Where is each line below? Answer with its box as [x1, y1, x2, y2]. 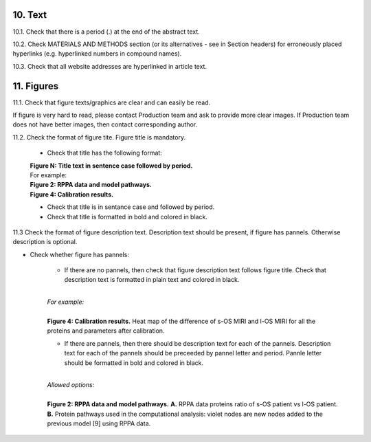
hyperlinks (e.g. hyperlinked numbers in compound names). [12, 49, 182, 58]
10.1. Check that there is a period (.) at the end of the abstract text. [12, 27, 201, 36]
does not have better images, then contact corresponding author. [12, 120, 198, 129]
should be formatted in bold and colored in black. [64, 358, 204, 367]
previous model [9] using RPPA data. [47, 419, 151, 428]
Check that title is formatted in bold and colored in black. [47, 212, 207, 221]
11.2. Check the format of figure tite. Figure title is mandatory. [12, 133, 185, 141]
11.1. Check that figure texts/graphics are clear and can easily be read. [12, 98, 211, 107]
